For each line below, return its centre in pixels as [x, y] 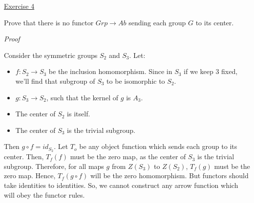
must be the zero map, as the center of [128, 157]
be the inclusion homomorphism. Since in [110, 71]
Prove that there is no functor [49, 22]
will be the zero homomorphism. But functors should [169, 175]
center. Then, [24, 157]
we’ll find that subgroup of [55, 81]
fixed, [230, 71]
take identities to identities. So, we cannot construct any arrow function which [121, 185]
